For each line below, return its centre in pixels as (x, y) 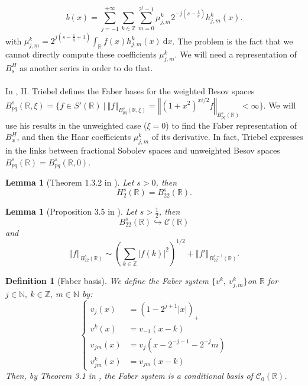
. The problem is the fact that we (233, 41)
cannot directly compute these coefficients (81, 54)
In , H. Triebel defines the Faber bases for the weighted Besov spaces (130, 90)
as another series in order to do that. (86, 67)
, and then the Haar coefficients (74, 137)
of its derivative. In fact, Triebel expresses (227, 137)
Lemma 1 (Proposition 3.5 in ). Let (71, 211)
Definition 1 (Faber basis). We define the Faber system (107, 280)
